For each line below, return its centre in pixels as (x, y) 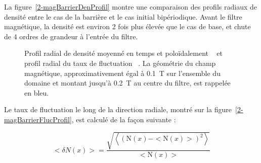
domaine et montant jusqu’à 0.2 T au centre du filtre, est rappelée (127, 83)
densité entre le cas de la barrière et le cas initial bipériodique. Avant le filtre (123, 16)
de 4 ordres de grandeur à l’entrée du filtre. (71, 36)
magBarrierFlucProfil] (38, 119)
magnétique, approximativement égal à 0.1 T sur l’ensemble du (122, 73)
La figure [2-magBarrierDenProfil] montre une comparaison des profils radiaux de (130, 7)
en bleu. (37, 92)
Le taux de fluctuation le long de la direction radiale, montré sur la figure (118, 109)
